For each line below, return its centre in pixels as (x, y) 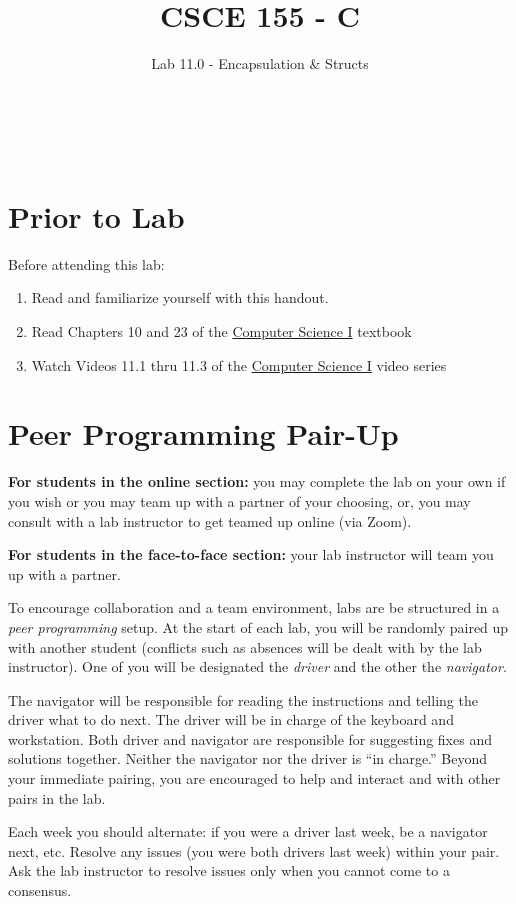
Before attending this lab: (86, 263)
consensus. (40, 890)
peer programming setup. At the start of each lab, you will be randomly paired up (258, 626)
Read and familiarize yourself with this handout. (180, 297)
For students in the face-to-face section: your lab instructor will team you (251, 554)
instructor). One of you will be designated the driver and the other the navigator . (257, 666)
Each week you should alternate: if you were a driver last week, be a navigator (248, 831)
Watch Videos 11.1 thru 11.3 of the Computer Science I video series (239, 364)
